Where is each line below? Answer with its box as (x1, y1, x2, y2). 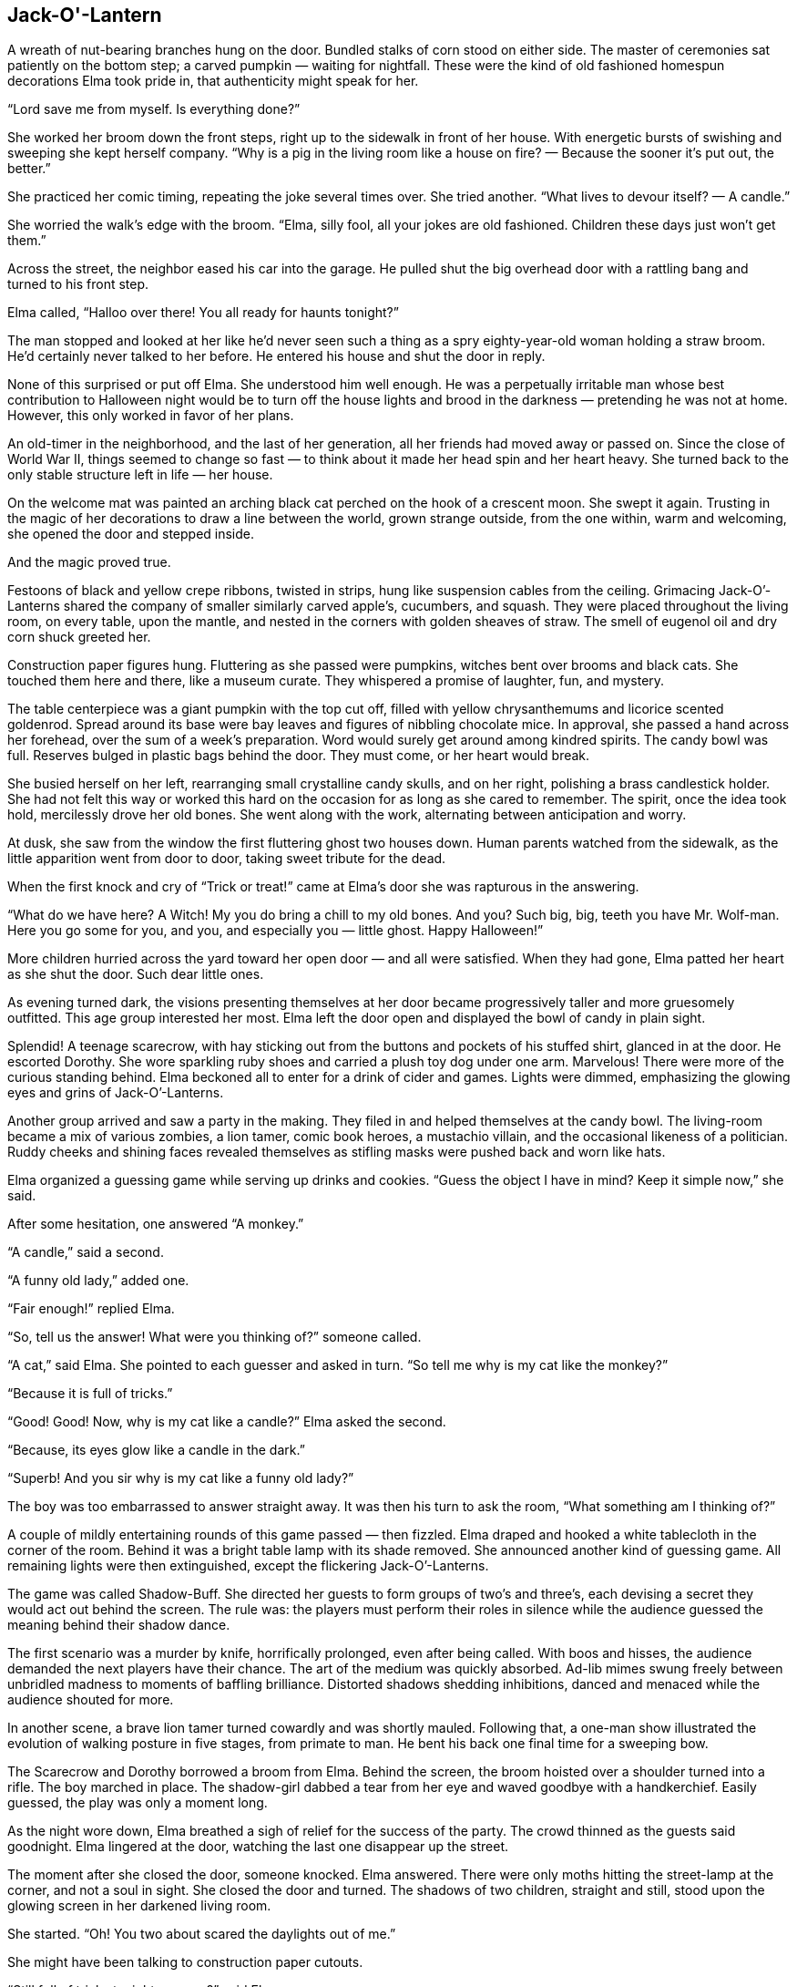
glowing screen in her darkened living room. (7, 1898, 271, 1914)
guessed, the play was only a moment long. (7, 1795, 268, 1811)
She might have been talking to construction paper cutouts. (7, 1954, 363, 1971)
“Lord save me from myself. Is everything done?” (7, 101, 301, 118)
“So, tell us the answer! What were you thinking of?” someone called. (7, 1329, 422, 1345)
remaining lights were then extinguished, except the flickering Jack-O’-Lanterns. (7, 1558, 489, 1574)
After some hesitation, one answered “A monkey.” (7, 1216, 304, 1232)
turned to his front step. (7, 276, 149, 293)
